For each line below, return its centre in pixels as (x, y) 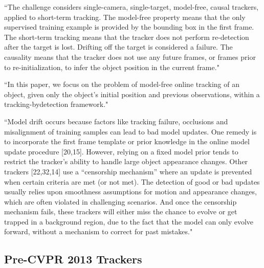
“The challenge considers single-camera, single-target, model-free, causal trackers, (131, 7)
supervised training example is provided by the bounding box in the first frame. (129, 27)
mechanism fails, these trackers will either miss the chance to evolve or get (121, 211)
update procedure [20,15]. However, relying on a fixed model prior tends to (121, 151)
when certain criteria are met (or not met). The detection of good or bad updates (132, 181)
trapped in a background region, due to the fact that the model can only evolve (129, 221)
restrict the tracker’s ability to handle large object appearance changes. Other (126, 161)
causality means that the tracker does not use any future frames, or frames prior (130, 57)
